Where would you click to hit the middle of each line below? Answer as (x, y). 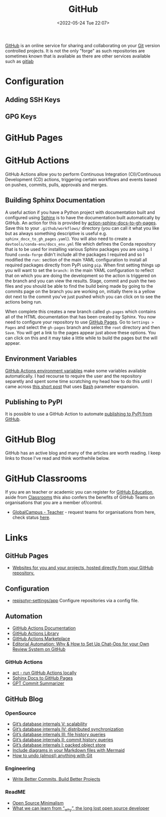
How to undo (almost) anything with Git (52, 755)
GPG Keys (21, 116)
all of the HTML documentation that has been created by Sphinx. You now (81, 316)
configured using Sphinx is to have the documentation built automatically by (83, 217)
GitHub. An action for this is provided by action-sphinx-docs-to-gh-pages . (81, 223)
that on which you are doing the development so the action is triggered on (81, 275)
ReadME (15, 792)
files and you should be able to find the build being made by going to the (79, 286)
